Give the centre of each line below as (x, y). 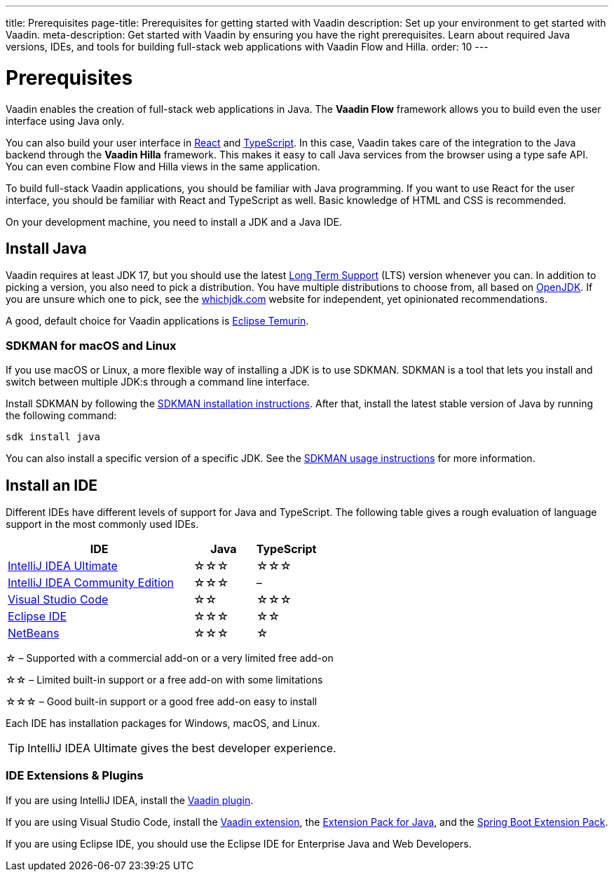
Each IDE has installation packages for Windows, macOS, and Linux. (163, 723)
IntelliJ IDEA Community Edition (91, 582)
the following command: (61, 416)
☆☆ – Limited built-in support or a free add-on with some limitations (164, 679)
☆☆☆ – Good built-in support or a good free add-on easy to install (162, 701)
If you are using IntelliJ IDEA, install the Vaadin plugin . (130, 800)
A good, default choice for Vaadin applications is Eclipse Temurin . (157, 321)
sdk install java (53, 437)
